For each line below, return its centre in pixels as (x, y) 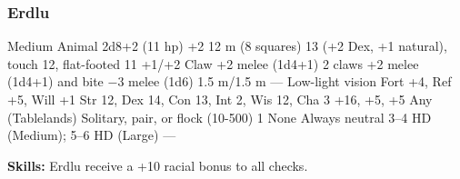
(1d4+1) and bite (55, 81)
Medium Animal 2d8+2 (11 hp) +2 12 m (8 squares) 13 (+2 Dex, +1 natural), (227, 46)
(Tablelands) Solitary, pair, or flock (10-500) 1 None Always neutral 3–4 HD (220, 117)
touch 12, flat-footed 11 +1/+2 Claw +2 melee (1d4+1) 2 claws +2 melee (213, 63)
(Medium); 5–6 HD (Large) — (92, 135)
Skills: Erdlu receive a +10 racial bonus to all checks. (158, 165)
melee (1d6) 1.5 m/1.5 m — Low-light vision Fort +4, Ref (290, 81)
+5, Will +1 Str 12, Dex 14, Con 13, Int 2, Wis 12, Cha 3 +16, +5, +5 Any (220, 99)
